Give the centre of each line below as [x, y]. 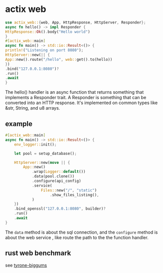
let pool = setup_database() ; [46, 153]
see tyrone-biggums [26, 265]
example [19, 124]
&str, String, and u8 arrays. [33, 108]
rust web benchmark [38, 253]
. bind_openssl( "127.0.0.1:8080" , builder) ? [60, 209]
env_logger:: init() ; [35, 144]
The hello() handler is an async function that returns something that [75, 92]
